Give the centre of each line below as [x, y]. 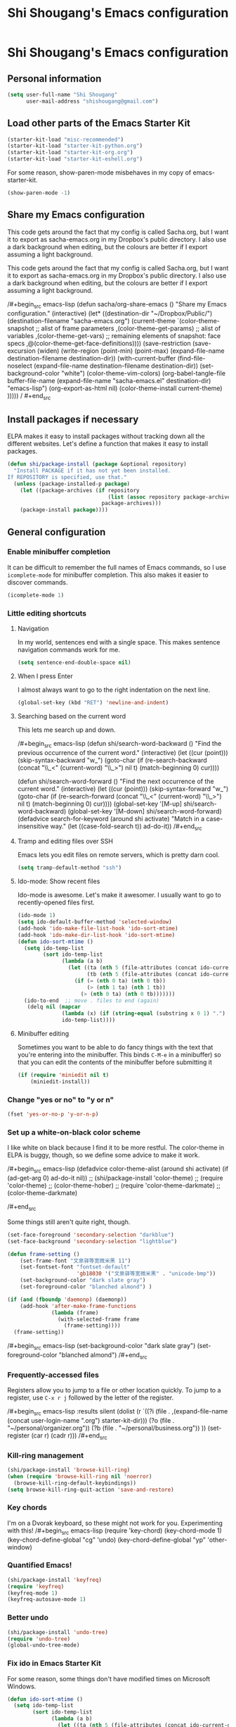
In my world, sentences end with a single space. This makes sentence [119, 642]
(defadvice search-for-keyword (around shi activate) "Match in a [111, 818]
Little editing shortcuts [47, 613]
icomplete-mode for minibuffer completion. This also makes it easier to [108, 575]
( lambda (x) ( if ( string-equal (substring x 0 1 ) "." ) [144, 1014]
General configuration [57, 532]
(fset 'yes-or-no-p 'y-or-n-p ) [53, 1114]
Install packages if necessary [73, 419]
